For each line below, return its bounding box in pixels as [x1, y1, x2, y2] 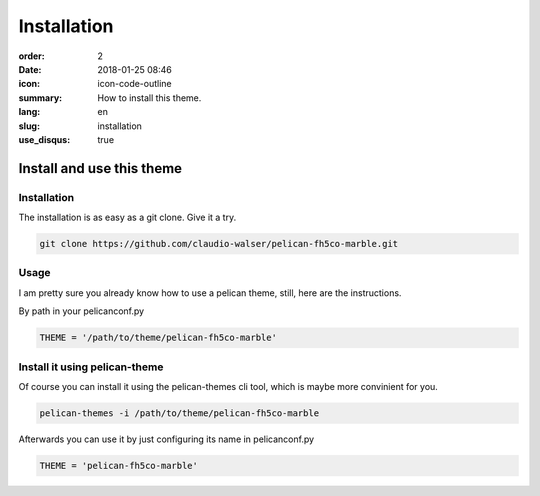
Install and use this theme [18, 160, 183, 177]
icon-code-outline [97, 78, 172, 90]
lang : [18, 106, 41, 118]
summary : [18, 91, 63, 104]
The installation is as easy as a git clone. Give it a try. [18, 211, 237, 224]
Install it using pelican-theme [18, 360, 164, 374]
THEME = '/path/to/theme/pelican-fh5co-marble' [39, 332, 277, 344]
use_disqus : [18, 133, 71, 145]
